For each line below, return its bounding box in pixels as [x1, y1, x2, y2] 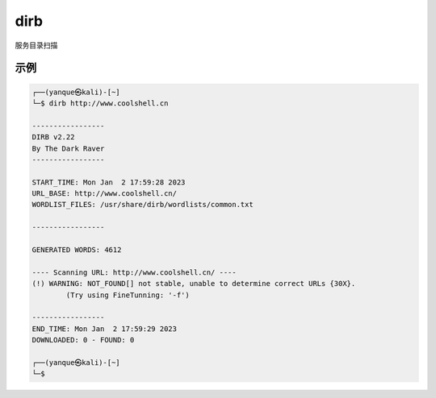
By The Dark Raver [31, 143, 105, 153]
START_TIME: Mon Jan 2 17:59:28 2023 [31, 177, 186, 187]
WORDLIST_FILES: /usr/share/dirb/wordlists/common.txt [31, 200, 254, 209]
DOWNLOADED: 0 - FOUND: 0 [31, 335, 135, 345]
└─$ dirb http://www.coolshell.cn [31, 98, 169, 108]
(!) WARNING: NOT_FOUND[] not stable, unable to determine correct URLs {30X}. [31, 279, 356, 288]
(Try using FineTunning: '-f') [65, 290, 190, 300]
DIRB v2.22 [31, 133, 75, 142]
